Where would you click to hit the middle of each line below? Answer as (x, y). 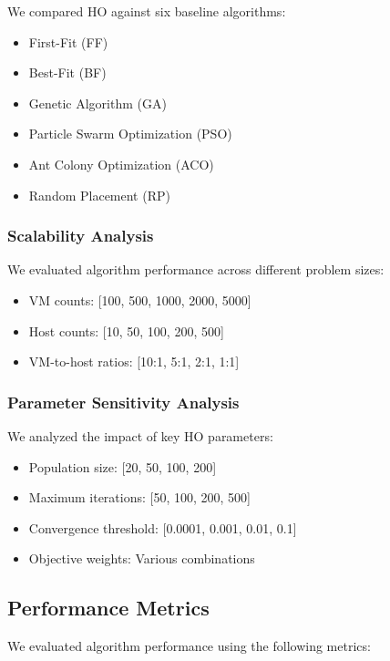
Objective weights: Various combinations (142, 558)
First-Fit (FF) (68, 41)
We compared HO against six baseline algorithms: (147, 11)
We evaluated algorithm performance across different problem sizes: (196, 269)
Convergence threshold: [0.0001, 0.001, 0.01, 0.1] (163, 527)
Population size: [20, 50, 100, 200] (123, 466)
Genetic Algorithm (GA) (97, 103)
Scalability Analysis (81, 236)
